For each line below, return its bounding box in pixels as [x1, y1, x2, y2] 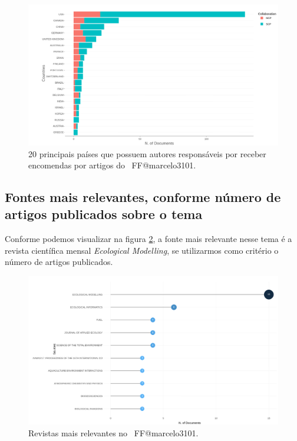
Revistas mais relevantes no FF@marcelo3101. [28, 426, 199, 439]
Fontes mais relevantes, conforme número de [5, 188, 281, 206]
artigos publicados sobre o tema [5, 205, 203, 223]
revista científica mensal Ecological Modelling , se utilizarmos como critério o [5, 244, 279, 256]
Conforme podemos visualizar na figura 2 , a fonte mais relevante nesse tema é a [5, 233, 292, 245]
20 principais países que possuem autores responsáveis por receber [28, 147, 266, 160]
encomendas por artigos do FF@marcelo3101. [28, 159, 196, 171]
